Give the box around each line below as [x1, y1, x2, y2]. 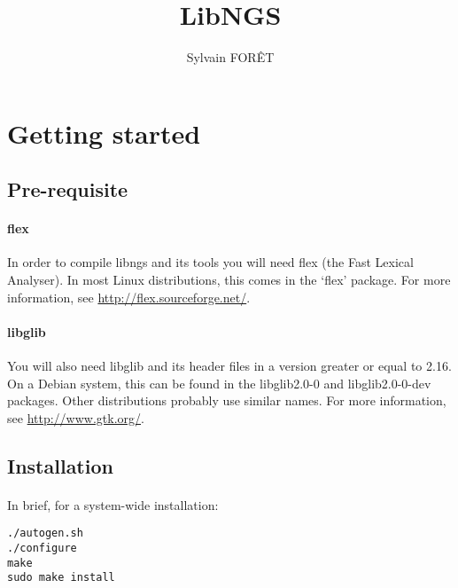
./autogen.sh [7, 527, 83, 540]
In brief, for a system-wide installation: [7, 495, 219, 514]
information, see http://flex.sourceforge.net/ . [7, 287, 251, 306]
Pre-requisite [7, 176, 128, 203]
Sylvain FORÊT [186, 48, 275, 67]
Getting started [7, 114, 201, 151]
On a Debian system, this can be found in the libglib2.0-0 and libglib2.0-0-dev [7, 373, 431, 392]
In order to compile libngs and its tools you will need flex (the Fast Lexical [7, 253, 414, 271]
